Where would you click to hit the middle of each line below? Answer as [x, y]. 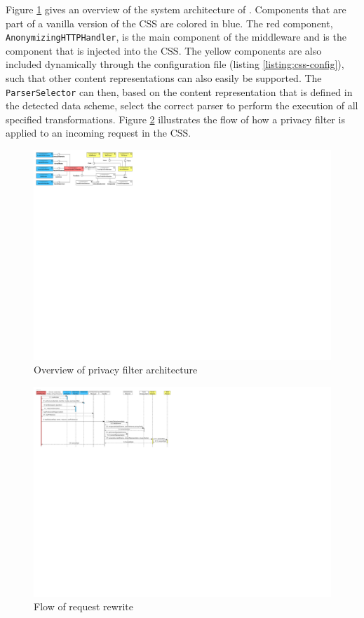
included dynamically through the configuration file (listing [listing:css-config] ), [175, 64]
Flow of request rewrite [83, 606]
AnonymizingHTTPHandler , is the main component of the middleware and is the [176, 37]
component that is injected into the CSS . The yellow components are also [164, 50]
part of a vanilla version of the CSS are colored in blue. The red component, [169, 23]
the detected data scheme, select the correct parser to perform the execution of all [182, 105]
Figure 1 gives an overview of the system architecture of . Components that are [176, 9]
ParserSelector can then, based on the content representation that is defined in [179, 91]
